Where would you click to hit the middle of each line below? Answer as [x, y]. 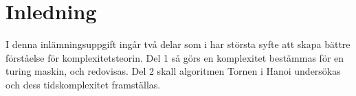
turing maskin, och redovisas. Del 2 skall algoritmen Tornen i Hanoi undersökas [173, 71]
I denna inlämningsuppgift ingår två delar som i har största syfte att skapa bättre [178, 44]
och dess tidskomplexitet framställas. [83, 84]
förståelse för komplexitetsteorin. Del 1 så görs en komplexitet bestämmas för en [175, 57]
